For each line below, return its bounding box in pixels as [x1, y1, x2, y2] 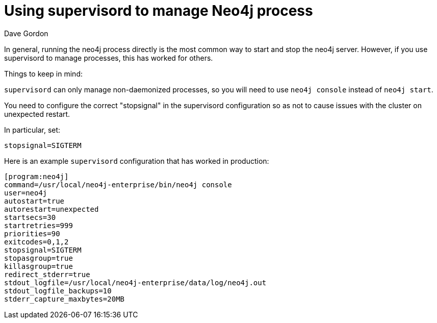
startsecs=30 [4, 213, 56, 221]
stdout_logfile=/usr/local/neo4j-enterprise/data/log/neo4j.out [4, 278, 267, 287]
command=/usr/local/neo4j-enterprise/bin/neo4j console [4, 180, 232, 189]
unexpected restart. [4, 109, 70, 118]
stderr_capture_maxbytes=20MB [4, 294, 125, 303]
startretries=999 [4, 221, 73, 230]
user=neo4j [4, 188, 47, 197]
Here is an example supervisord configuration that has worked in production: [4, 156, 269, 165]
